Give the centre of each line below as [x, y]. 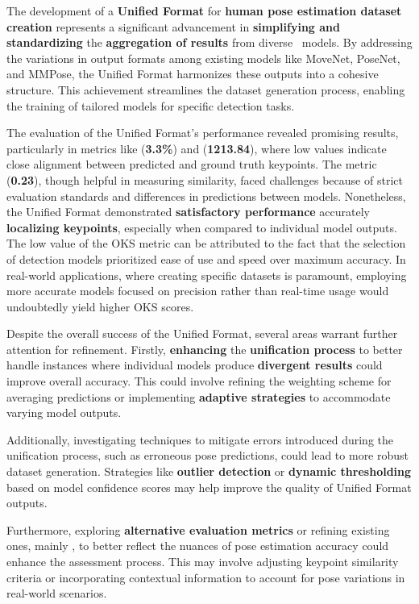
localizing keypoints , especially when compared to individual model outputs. [202, 227]
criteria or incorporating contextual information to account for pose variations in [206, 577]
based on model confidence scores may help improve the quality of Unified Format [209, 487]
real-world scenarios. [57, 593]
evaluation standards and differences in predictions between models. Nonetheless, [206, 196]
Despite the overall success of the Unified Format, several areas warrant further [202, 333]
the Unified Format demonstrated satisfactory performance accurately [188, 212]
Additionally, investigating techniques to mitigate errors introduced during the [200, 439]
